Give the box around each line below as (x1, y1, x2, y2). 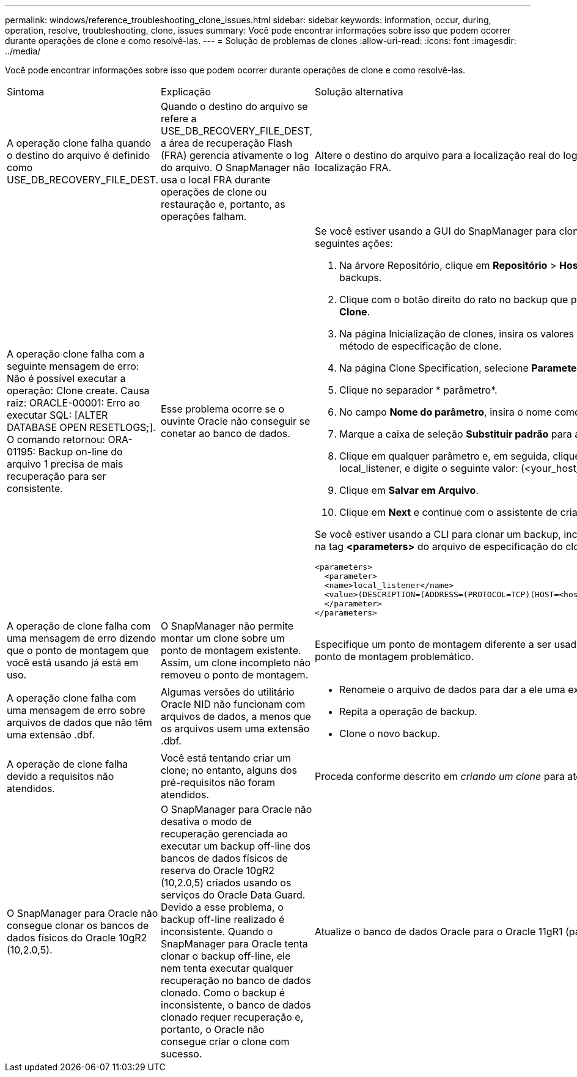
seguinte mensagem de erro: (7, 360, 139, 372)
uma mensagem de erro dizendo (7, 632, 156, 644)
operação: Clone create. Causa (7, 384, 150, 397)
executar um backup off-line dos (161, 840, 311, 852)
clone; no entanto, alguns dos (161, 764, 297, 776)
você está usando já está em (7, 656, 139, 669)
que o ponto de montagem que (7, 644, 149, 656)
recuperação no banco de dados (161, 974, 311, 987)
